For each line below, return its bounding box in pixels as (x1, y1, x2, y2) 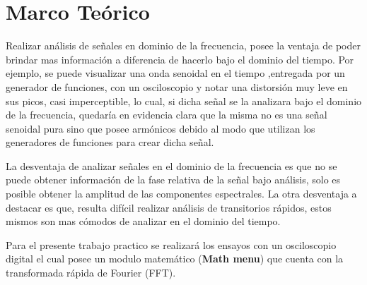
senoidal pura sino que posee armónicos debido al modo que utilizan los (6, 121, 315, 135)
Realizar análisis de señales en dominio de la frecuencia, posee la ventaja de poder (6, 38, 361, 53)
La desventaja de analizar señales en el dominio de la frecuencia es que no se (6, 158, 337, 173)
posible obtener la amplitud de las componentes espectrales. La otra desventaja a (6, 186, 357, 201)
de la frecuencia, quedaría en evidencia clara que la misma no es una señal (6, 107, 327, 122)
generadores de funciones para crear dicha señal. (6, 135, 214, 150)
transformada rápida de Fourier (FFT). (6, 265, 176, 280)
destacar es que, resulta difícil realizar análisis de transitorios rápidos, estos (6, 200, 332, 214)
